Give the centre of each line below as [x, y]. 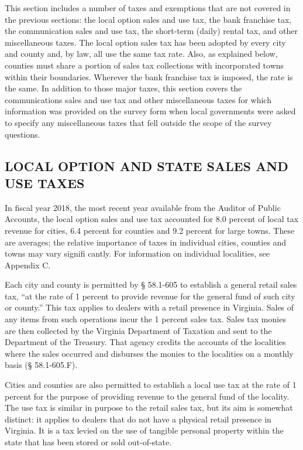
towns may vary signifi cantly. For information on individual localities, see [137, 253]
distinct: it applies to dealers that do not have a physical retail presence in [138, 419]
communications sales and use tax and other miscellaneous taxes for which [138, 99]
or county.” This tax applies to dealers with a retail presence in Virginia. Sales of [149, 307]
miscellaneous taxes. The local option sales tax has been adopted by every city [145, 42]
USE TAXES [45, 183]
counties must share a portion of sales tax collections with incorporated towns [144, 65]
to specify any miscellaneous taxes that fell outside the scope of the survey [138, 122]
